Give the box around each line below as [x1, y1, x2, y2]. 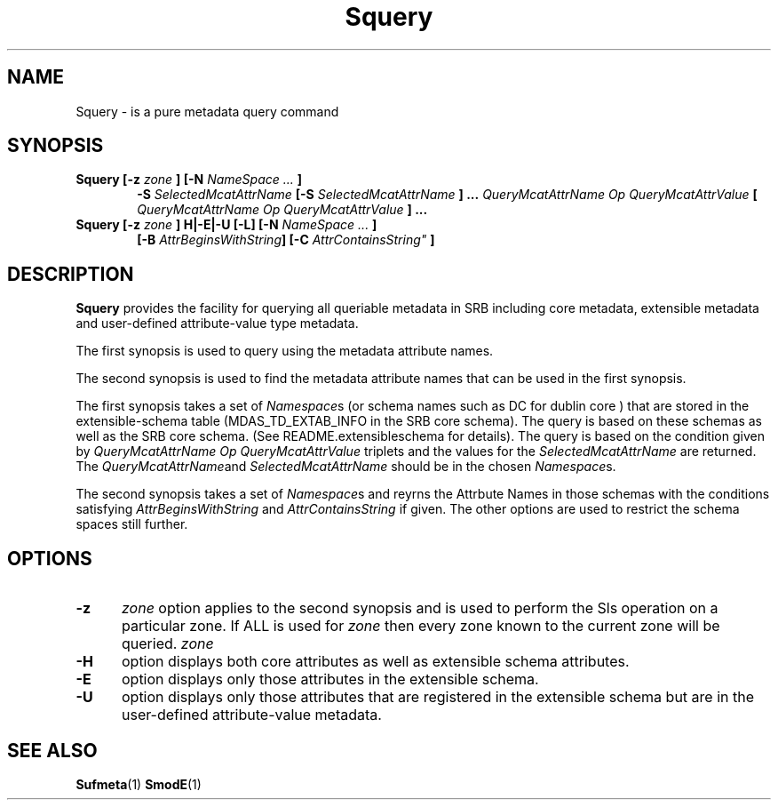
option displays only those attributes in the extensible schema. [121, 670, 539, 689]
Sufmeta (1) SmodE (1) [75, 776, 202, 792]
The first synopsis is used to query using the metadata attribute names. [75, 343, 494, 359]
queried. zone [121, 635, 214, 653]
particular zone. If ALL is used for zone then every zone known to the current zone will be [121, 617, 720, 635]
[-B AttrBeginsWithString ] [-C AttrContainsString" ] [137, 232, 435, 248]
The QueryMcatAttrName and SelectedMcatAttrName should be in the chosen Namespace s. [75, 459, 616, 475]
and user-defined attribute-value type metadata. [75, 316, 359, 332]
